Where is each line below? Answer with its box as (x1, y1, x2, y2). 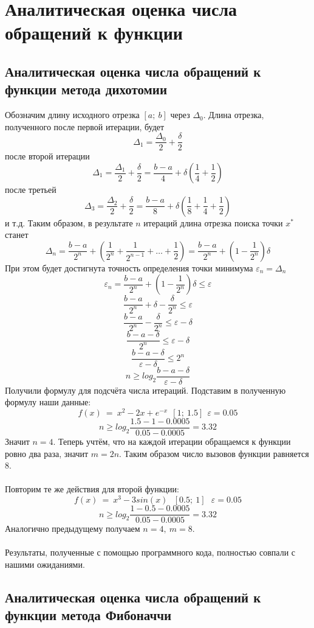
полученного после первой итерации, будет (5, 120, 165, 133)
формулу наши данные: (5, 396, 91, 408)
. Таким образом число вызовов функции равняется (119, 447, 309, 459)
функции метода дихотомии (5, 80, 168, 99)
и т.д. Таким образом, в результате (5, 216, 133, 229)
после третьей (5, 183, 56, 195)
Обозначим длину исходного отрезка (5, 108, 140, 121)
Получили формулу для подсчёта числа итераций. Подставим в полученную (5, 383, 286, 396)
